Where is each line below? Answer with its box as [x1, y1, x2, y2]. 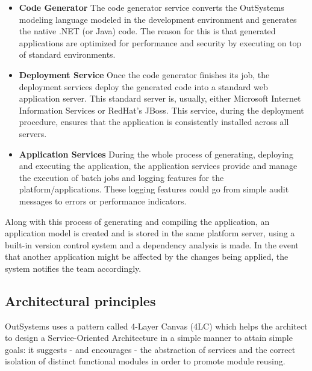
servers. [19, 127, 47, 140]
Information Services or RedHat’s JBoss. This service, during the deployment [19, 103, 304, 116]
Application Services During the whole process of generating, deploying [19, 147, 293, 160]
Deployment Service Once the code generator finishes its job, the [19, 68, 270, 81]
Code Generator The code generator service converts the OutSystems [19, 1, 284, 13]
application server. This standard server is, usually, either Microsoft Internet [19, 92, 301, 105]
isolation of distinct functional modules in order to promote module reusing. [5, 355, 285, 367]
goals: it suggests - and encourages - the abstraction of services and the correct [5, 343, 296, 355]
